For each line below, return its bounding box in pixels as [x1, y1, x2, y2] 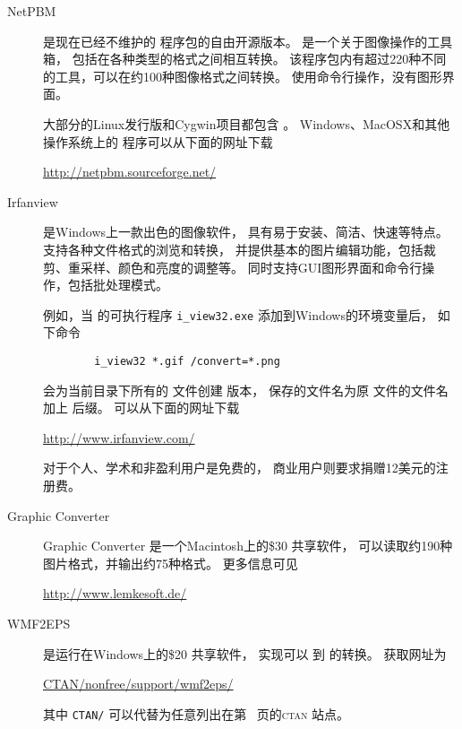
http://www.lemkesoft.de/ [43, 584, 187, 603]
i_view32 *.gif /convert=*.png [94, 354, 280, 368]
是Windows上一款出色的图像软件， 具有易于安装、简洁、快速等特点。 [43, 222, 449, 241]
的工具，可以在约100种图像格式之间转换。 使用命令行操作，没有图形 [43, 66, 442, 85]
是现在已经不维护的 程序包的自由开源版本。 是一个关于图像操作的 [43, 31, 428, 50]
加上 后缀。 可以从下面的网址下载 [43, 398, 240, 417]
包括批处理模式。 [67, 275, 168, 294]
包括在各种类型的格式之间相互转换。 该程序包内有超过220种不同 [72, 49, 447, 68]
